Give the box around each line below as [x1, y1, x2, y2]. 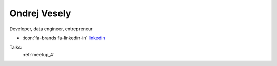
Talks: [9, 44, 23, 51]
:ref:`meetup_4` [22, 51, 55, 57]
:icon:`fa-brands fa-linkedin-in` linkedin [22, 35, 105, 41]
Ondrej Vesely [9, 8, 71, 19]
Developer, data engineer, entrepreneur [9, 26, 93, 32]
